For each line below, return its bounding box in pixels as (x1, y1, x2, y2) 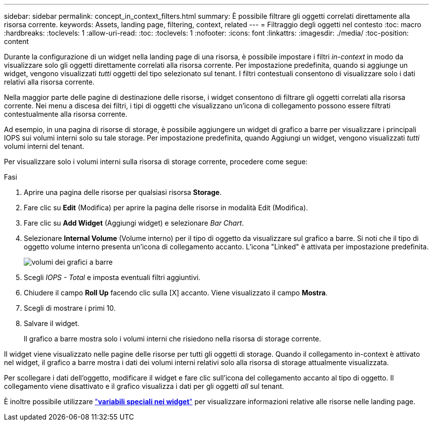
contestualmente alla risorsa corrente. (4, 110, 128, 118)
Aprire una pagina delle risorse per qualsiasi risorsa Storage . (24, 188, 222, 196)
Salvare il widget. (24, 319, 80, 328)
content (4, 37, 29, 46)
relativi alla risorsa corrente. (4, 78, 95, 86)
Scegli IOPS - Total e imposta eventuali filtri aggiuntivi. (24, 273, 201, 282)
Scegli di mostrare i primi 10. (24, 304, 116, 312)
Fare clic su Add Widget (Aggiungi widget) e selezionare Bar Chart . (24, 219, 244, 227)
